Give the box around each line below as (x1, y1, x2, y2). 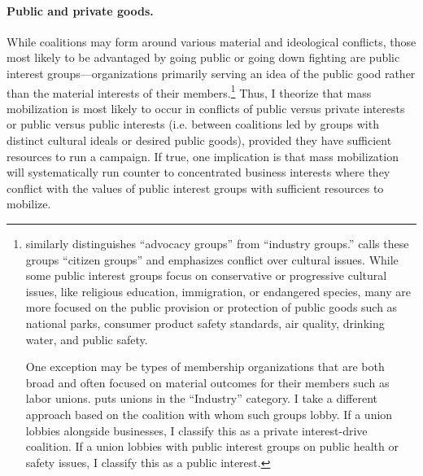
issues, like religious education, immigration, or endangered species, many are (25, 282, 411, 299)
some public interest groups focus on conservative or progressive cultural (25, 267, 387, 284)
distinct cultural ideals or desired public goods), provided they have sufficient (7, 132, 392, 149)
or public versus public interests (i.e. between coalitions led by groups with (7, 116, 379, 133)
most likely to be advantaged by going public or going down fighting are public (7, 49, 400, 66)
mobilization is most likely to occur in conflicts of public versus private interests (7, 99, 405, 116)
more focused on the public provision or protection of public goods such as (25, 299, 398, 316)
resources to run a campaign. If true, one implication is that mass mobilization (7, 147, 399, 164)
